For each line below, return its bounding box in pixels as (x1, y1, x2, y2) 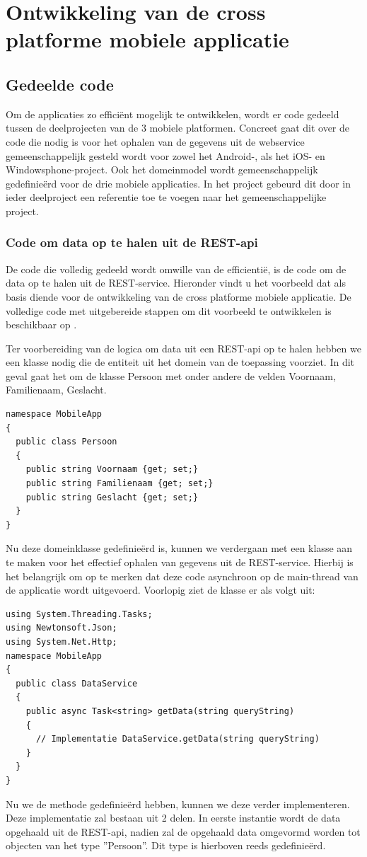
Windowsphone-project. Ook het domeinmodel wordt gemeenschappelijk (6, 162, 318, 177)
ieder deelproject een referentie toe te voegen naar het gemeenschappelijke (6, 190, 327, 205)
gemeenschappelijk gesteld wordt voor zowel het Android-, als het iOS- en (6, 148, 325, 163)
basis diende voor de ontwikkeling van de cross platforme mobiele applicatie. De (6, 289, 351, 304)
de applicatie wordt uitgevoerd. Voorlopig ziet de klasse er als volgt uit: (6, 582, 315, 597)
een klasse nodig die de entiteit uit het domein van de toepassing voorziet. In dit (6, 355, 355, 369)
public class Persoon (16, 437, 117, 447)
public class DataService (16, 678, 138, 689)
